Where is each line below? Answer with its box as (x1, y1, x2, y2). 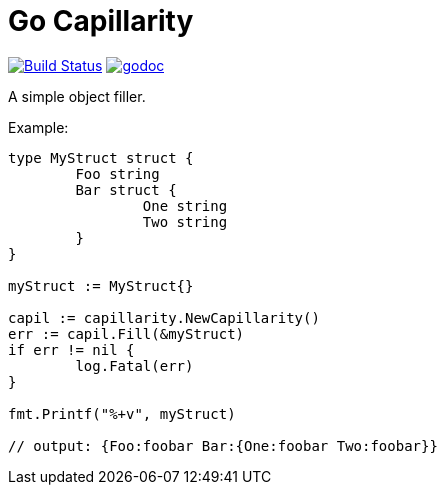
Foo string (75, 165, 160, 182)
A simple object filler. (8, 87, 146, 105)
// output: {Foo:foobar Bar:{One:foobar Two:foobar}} (8, 437, 438, 454)
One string (142, 197, 228, 214)
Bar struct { (75, 181, 177, 198)
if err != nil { (8, 341, 135, 358)
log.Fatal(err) (75, 357, 194, 374)
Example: (8, 118, 69, 136)
